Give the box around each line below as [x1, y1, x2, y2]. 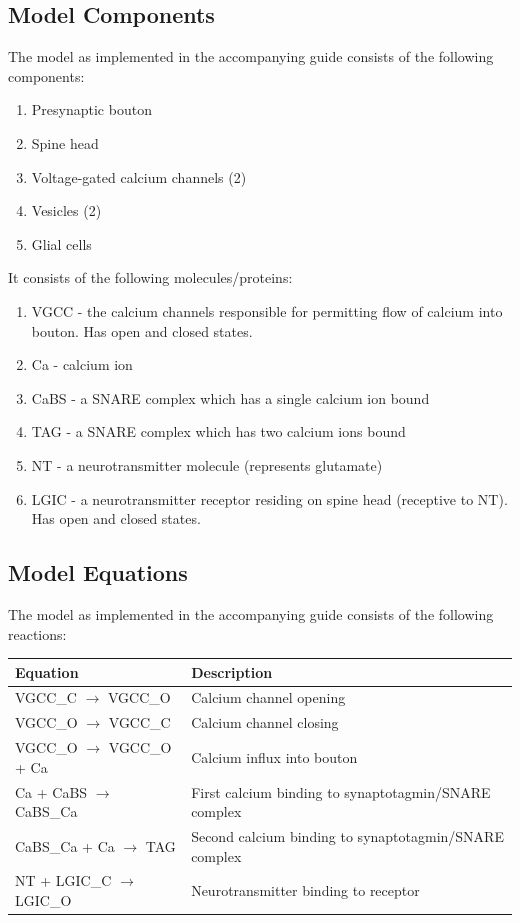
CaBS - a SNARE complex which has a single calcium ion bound [31, 387, 430, 408]
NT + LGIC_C [15, 870, 112, 891]
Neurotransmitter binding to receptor [191, 880, 420, 901]
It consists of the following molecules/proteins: [8, 267, 293, 288]
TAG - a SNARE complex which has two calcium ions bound [31, 421, 406, 442]
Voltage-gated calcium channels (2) [31, 166, 247, 187]
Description [191, 661, 273, 682]
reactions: [8, 623, 67, 644]
